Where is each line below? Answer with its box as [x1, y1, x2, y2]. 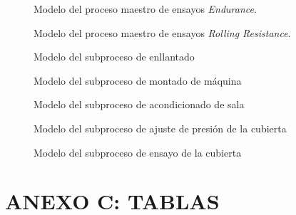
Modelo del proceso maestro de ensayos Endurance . [34, 1, 257, 16]
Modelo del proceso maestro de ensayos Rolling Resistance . [34, 25, 291, 40]
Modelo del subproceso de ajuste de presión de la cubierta [34, 120, 287, 135]
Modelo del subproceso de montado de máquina [34, 73, 242, 88]
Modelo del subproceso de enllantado [34, 49, 195, 64]
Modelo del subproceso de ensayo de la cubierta [34, 145, 242, 159]
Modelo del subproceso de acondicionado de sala [34, 97, 245, 112]
